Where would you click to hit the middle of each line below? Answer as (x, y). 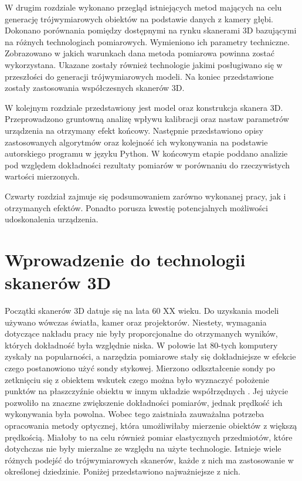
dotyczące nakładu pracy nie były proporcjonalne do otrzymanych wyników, (141, 333)
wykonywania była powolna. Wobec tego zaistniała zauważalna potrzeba (135, 414)
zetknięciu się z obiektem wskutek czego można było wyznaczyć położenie (137, 379)
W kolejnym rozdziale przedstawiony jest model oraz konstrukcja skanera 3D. (144, 107)
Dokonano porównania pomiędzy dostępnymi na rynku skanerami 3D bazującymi (151, 30)
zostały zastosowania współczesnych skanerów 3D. (95, 88)
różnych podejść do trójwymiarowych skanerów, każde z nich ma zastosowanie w (149, 460)
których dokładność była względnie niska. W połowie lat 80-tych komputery (141, 345)
